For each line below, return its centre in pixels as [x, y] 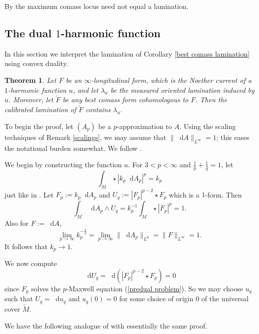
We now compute [31, 263]
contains [98, 109]
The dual [28, 33]
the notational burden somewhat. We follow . [73, 148]
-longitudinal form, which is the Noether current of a [171, 80]
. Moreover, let [31, 100]
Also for [17, 223]
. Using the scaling [208, 126]
